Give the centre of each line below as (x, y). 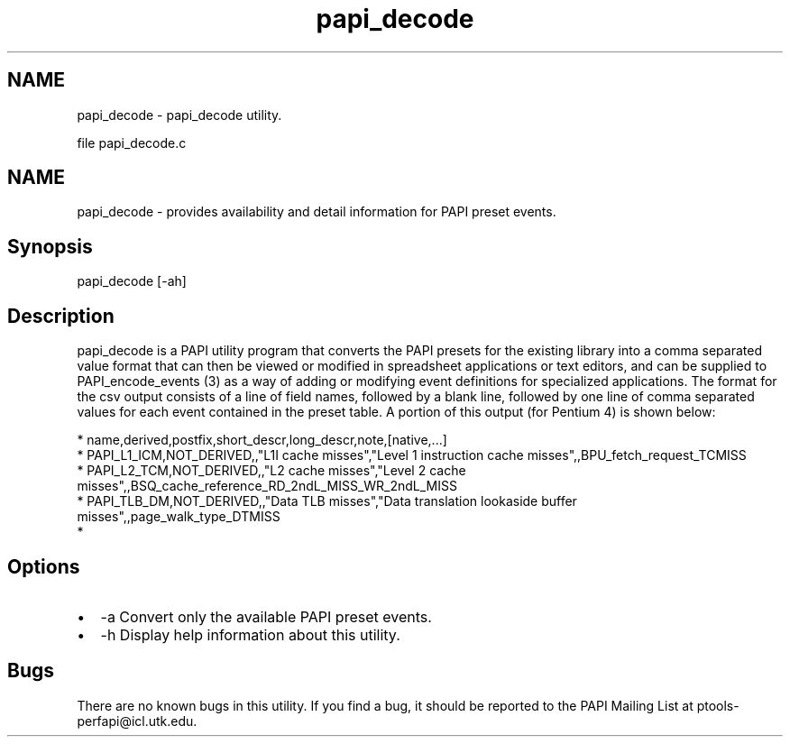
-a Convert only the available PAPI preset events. (266, 616)
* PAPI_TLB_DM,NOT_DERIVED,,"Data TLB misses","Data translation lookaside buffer (327, 501)
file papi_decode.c (132, 142)
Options (44, 566)
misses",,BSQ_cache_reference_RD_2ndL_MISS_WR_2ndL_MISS (267, 486)
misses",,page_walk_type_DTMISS (179, 517)
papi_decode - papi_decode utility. (179, 115)
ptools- (718, 705)
